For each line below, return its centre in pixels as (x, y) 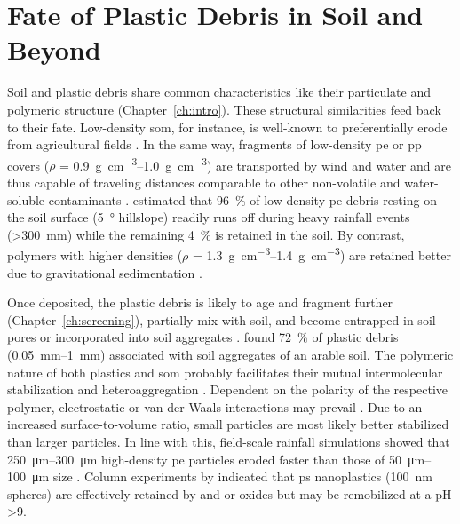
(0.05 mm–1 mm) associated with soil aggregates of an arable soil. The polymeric (230, 354)
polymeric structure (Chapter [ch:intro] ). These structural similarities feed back (224, 109)
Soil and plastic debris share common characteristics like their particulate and (219, 92)
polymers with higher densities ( (95, 254)
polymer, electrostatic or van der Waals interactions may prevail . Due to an (215, 406)
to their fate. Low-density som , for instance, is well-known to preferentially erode (227, 127)
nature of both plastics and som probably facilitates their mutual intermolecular (225, 372)
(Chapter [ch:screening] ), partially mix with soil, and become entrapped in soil (222, 319)
